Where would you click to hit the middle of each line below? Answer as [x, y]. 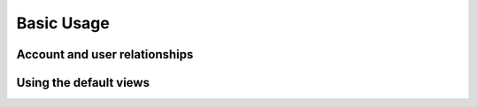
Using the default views [83, 83]
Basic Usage [63, 23]
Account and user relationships [105, 54]
